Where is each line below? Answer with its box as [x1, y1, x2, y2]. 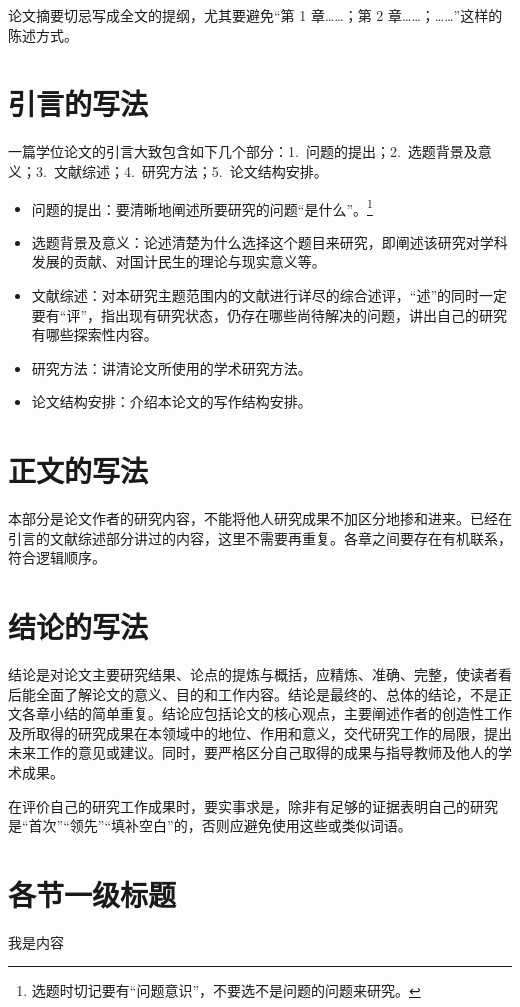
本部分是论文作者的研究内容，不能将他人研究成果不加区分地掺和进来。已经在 [8, 508, 512, 529]
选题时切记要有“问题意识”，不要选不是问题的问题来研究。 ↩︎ [31, 980, 421, 1001]
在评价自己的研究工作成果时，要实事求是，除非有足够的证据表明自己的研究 [8, 795, 498, 816]
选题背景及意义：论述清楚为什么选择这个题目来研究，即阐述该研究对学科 [31, 231, 508, 252]
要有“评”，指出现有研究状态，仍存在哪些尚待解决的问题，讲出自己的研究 [31, 304, 508, 325]
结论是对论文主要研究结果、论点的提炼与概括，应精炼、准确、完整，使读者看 [8, 663, 512, 684]
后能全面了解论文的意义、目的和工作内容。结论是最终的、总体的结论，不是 [8, 683, 498, 704]
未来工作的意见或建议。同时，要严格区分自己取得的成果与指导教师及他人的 [8, 742, 498, 763]
